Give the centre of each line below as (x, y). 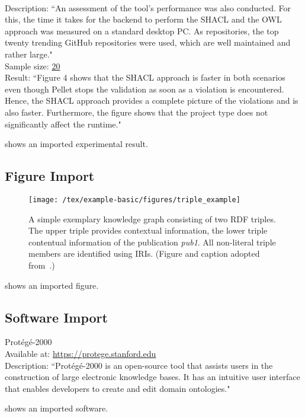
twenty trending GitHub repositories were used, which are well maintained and (148, 42)
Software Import (56, 317)
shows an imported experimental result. (76, 144)
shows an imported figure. (52, 285)
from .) (42, 265)
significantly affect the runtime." (63, 124)
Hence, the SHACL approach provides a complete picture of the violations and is (152, 100)
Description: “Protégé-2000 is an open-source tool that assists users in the (139, 365)
